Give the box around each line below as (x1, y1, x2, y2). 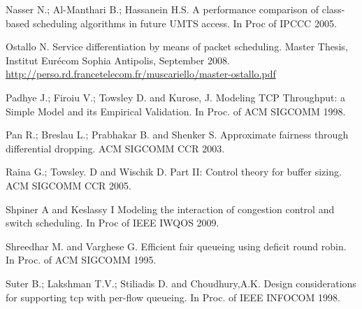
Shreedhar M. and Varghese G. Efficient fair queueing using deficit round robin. (6, 238, 347, 253)
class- (321, 2, 345, 16)
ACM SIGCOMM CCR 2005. (6, 178, 131, 192)
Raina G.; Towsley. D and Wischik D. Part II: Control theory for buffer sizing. (6, 164, 342, 179)
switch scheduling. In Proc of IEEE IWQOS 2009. (6, 215, 219, 230)
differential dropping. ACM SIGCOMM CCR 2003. (6, 141, 225, 155)
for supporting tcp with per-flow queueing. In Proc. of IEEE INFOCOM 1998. (6, 289, 340, 304)
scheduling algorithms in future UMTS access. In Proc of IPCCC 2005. (32, 15, 337, 30)
